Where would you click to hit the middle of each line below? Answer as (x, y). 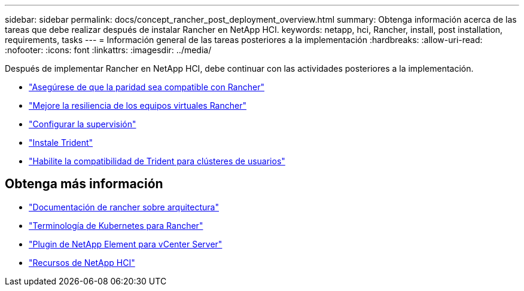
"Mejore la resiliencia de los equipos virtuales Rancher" (138, 105)
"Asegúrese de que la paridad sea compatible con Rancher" (147, 87)
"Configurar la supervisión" (83, 124)
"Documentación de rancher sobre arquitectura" (124, 207)
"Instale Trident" (61, 143)
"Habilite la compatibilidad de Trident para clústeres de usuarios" (157, 161)
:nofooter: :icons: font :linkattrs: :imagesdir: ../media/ (108, 50)
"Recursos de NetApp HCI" (82, 262)
